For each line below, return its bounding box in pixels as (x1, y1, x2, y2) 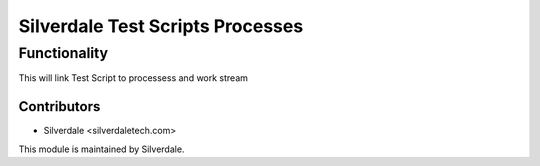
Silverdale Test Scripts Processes (18, 15, 304, 37)
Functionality (18, 44, 109, 62)
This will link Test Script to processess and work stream (18, 72, 249, 84)
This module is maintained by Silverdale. (18, 143, 185, 155)
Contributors (18, 98, 101, 115)
